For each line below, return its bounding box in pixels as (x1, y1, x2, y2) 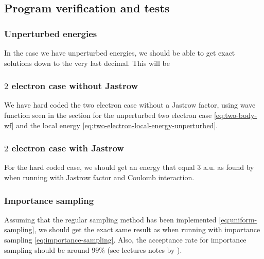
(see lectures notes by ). (107, 244, 182, 255)
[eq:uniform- (219, 214, 257, 225)
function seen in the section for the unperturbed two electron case (4, 110, 212, 120)
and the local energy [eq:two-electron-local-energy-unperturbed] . (16, 119, 218, 130)
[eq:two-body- (214, 110, 257, 120)
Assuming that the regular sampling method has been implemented (4, 214, 217, 225)
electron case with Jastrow (11, 142, 124, 154)
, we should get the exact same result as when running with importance (34, 224, 260, 235)
